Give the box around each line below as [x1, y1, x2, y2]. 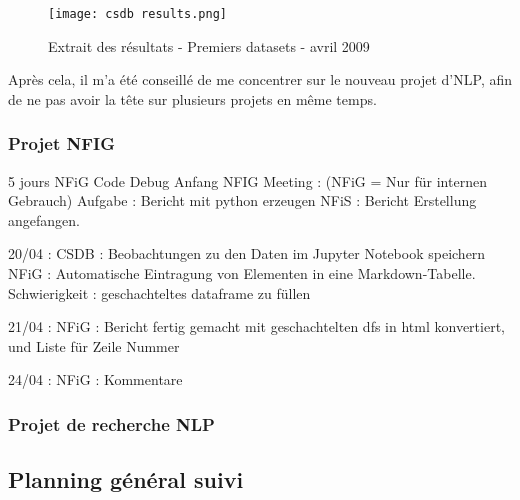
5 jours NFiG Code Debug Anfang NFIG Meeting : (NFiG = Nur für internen [8, 170, 487, 191]
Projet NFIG [8, 131, 115, 156]
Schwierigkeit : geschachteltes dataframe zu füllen [8, 282, 311, 303]
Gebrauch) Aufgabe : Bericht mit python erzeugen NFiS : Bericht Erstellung [8, 190, 477, 211]
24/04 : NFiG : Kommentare [8, 369, 183, 390]
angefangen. [8, 209, 80, 230]
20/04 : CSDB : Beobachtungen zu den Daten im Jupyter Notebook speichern [8, 243, 486, 264]
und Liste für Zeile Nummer [8, 335, 180, 356]
